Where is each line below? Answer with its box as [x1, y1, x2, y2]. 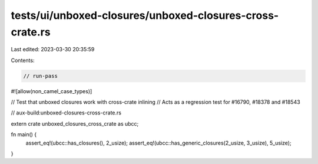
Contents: [11, 57, 35, 64]
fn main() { [11, 131, 37, 138]
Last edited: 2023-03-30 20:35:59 [11, 46, 95, 53]
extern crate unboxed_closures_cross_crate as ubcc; [11, 120, 139, 127]
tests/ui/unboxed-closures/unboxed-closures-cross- [11, 9, 279, 22]
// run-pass [23, 73, 58, 79]
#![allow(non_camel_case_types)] [11, 87, 92, 94]
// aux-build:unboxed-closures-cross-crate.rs [11, 109, 122, 116]
